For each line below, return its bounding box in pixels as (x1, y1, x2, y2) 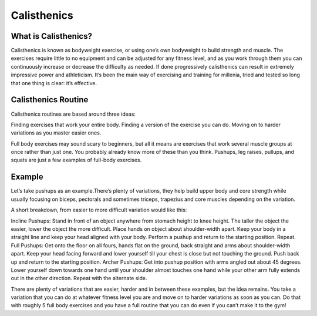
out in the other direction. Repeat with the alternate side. (11, 275, 147, 282)
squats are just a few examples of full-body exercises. (11, 156, 142, 164)
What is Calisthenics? (11, 31, 92, 41)
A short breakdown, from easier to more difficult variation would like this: (11, 206, 187, 214)
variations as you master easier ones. (11, 129, 102, 136)
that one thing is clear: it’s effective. (11, 79, 97, 86)
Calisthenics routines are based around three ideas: (11, 110, 136, 117)
